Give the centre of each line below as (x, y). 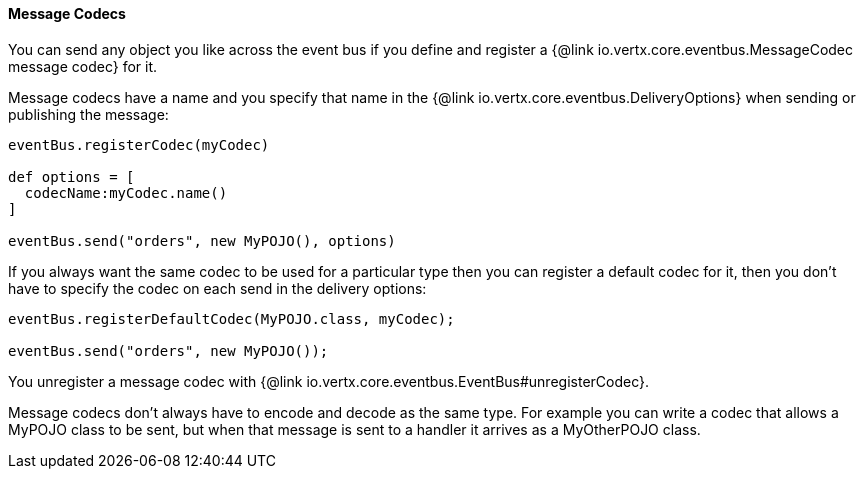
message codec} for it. (83, 66)
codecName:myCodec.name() (126, 192)
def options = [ (71, 176)
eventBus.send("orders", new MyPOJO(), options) (202, 240)
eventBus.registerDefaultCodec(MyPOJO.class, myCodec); (231, 318)
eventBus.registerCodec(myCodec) (139, 144)
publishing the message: (88, 114)
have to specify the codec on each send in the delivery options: (217, 288)
